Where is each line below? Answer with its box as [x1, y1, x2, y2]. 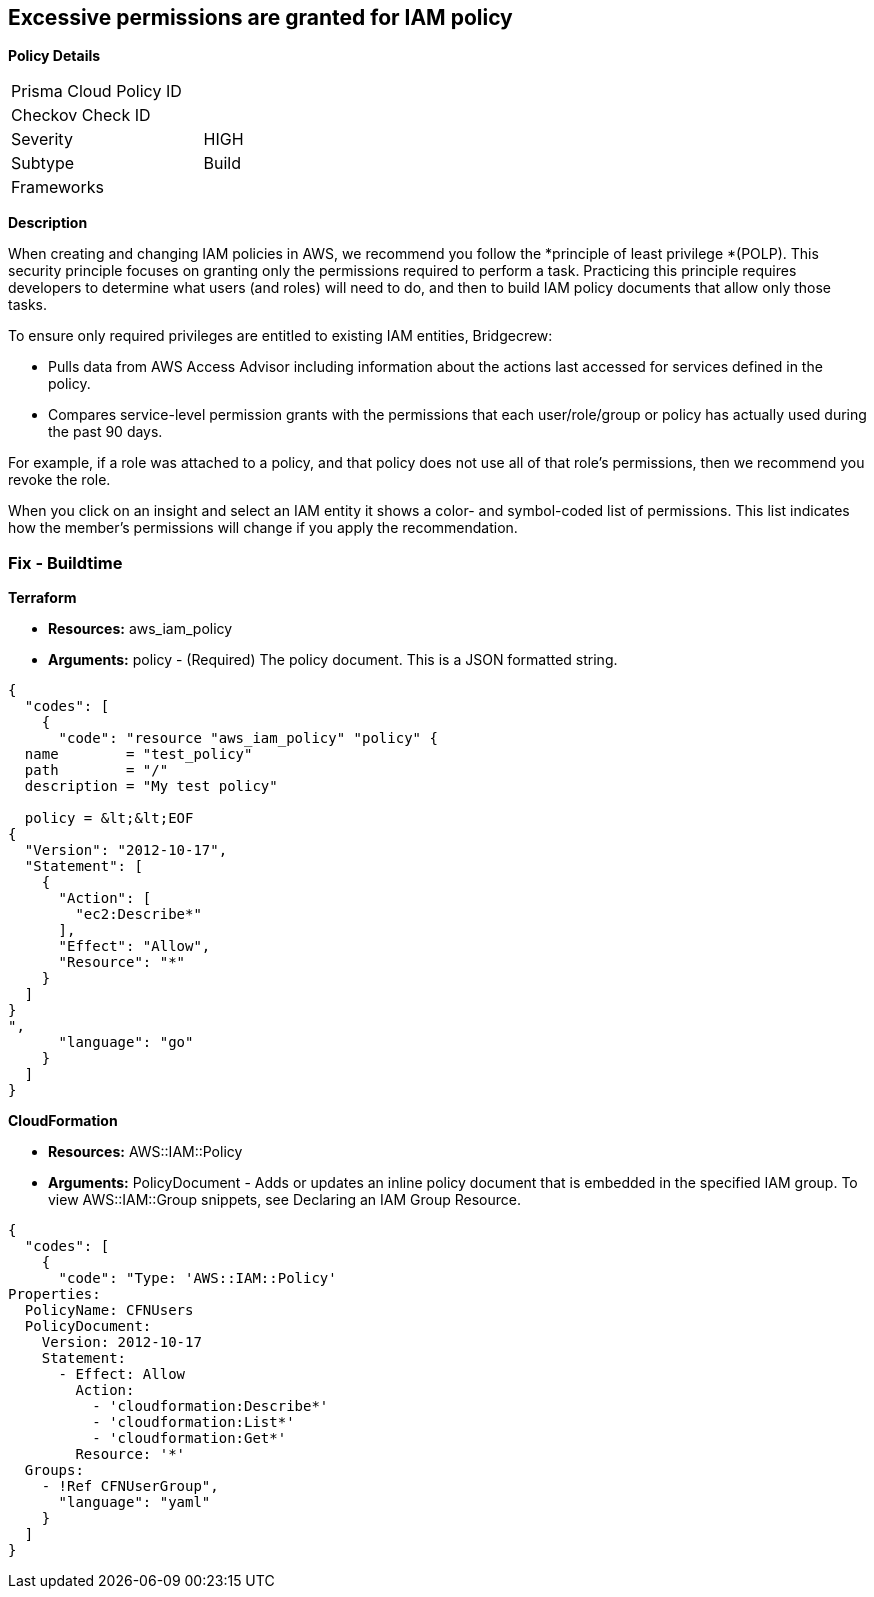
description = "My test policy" [24, 778, 278, 795]
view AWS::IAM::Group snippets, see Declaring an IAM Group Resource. [48, 1191, 521, 1209]
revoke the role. [8, 471, 111, 489]
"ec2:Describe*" [75, 906, 202, 923]
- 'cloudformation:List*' [92, 1414, 295, 1431]
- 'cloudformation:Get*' [92, 1430, 287, 1447]
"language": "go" [58, 1034, 194, 1051]
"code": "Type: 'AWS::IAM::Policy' [58, 1270, 337, 1287]
